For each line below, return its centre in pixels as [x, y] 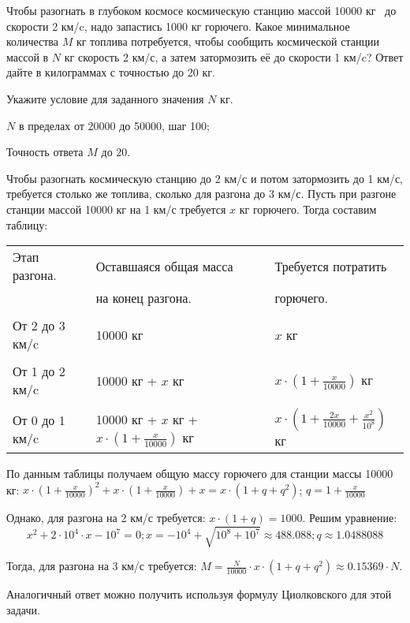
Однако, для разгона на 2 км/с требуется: [106, 518]
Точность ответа [45, 152]
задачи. [23, 609]
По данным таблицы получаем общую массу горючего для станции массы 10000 [200, 474]
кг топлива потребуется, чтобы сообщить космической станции [227, 41]
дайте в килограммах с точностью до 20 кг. [111, 72]
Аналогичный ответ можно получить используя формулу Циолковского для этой [199, 594]
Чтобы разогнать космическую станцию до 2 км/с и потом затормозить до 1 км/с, [205, 178]
